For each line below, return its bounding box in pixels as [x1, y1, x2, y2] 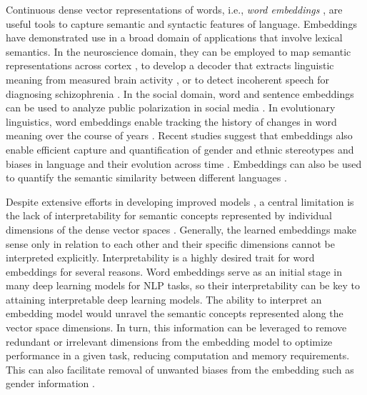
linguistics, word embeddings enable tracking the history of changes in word [6, 114, 337, 129]
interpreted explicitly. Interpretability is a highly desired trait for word [6, 250, 315, 265]
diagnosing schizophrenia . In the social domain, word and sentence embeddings [6, 86, 354, 101]
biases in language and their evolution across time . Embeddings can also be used [6, 156, 362, 171]
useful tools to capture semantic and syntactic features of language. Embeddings [6, 16, 357, 31]
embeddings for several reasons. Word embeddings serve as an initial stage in [6, 264, 342, 279]
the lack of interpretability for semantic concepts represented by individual [6, 208, 333, 223]
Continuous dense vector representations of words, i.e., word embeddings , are [6, 2, 343, 16]
